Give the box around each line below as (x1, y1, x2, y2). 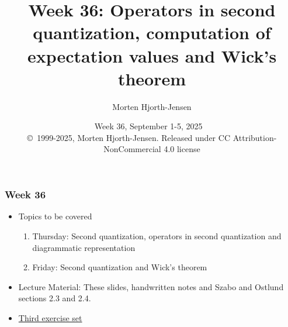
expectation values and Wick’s (27, 43, 277, 67)
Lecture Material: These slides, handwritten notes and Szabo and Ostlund (18, 280, 284, 292)
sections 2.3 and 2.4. (18, 292, 91, 304)
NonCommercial (103, 143, 161, 155)
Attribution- (233, 131, 277, 143)
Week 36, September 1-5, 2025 (94, 120, 203, 132)
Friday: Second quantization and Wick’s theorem (32, 261, 207, 273)
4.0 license (164, 143, 200, 155)
